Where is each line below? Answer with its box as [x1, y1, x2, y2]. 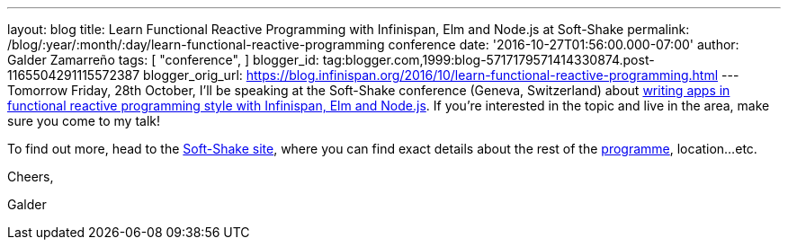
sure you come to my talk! [7, 113, 161, 128]
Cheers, [7, 169, 54, 184]
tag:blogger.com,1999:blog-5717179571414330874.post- [322, 52, 655, 67]
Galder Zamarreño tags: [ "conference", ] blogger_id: [7, 52, 319, 67]
